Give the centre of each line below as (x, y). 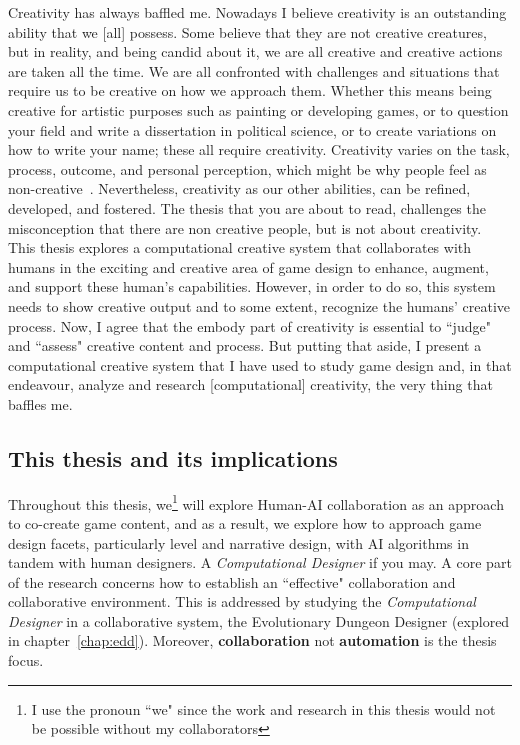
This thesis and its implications (173, 457)
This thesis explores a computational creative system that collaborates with (240, 247)
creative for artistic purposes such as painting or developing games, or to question (258, 109)
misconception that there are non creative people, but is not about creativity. (245, 227)
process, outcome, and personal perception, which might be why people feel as (247, 168)
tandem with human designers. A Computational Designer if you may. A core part (260, 562)
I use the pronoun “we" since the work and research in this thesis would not (263, 708)
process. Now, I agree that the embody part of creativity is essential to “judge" (249, 325)
